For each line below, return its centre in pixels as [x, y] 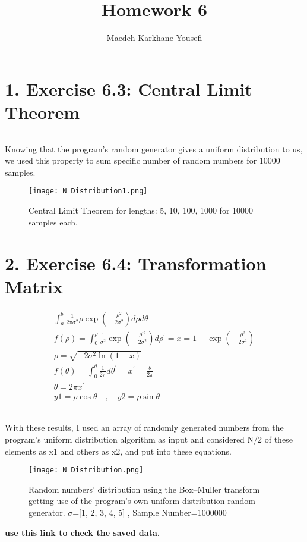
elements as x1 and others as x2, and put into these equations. [118, 451]
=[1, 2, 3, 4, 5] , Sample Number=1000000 [150, 512]
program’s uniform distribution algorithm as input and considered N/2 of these [149, 439]
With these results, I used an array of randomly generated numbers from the [144, 427]
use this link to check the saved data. [83, 532]
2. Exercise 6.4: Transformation [136, 263]
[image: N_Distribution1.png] [88, 191]
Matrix [34, 286]
